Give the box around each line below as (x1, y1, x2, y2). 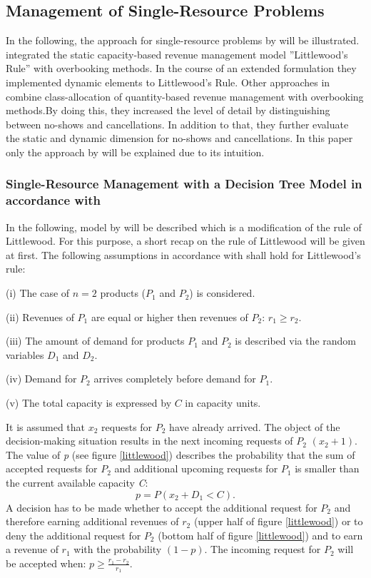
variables (6, 347, 44, 362)
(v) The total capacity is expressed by (6, 395, 172, 410)
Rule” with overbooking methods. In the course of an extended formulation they (6, 61, 357, 76)
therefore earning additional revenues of (6, 514, 179, 529)
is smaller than (295, 461, 360, 476)
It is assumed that (6, 419, 86, 434)
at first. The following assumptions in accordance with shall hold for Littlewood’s (6, 247, 361, 262)
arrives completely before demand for (93, 371, 256, 386)
